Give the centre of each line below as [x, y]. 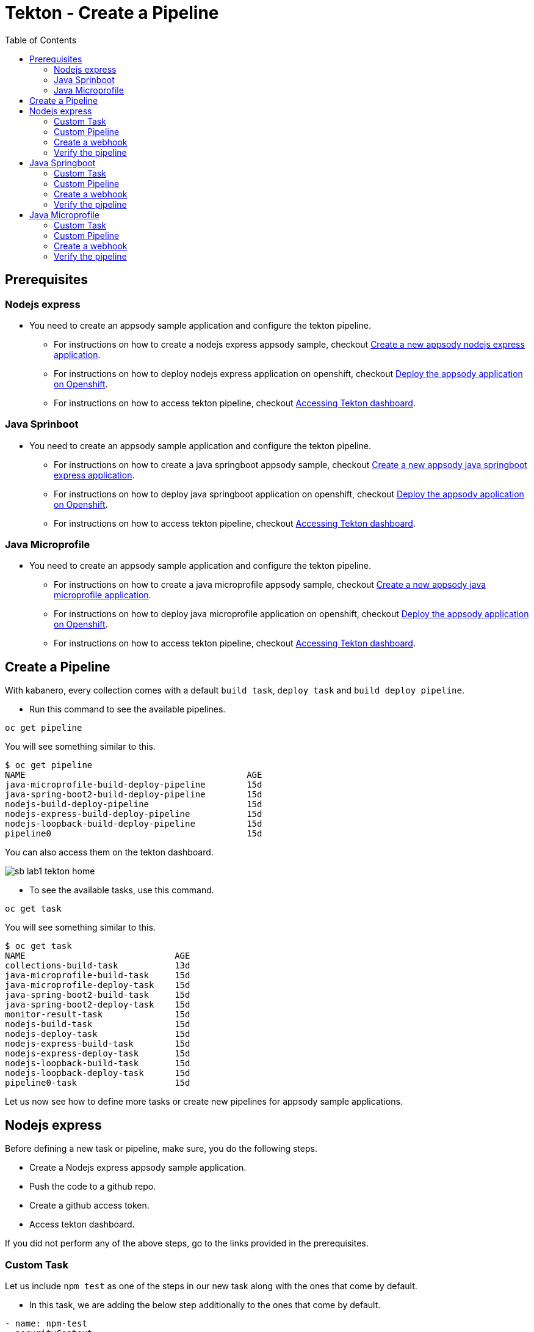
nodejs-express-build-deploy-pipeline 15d [134, 814]
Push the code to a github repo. [93, 1187]
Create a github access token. [89, 1206]
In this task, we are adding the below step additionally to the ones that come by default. [205, 1305]
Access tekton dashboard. [82, 1224]
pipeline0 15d [134, 834]
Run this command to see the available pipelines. [128, 709]
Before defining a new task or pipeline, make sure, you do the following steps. [161, 1149]
